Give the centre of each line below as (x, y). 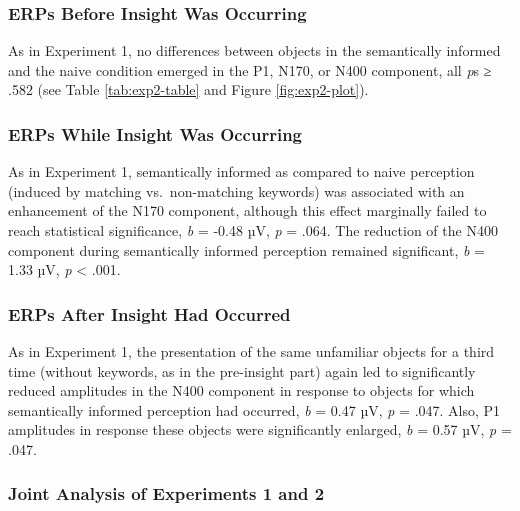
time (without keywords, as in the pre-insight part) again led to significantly (242, 370)
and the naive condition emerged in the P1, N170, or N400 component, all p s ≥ (250, 69)
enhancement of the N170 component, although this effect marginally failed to (247, 210)
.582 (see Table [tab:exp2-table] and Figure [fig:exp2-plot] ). (188, 89)
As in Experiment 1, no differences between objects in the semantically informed (254, 50)
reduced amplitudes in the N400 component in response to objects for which (241, 390)
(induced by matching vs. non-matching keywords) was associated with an (236, 190)
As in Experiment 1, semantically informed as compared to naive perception (241, 171)
